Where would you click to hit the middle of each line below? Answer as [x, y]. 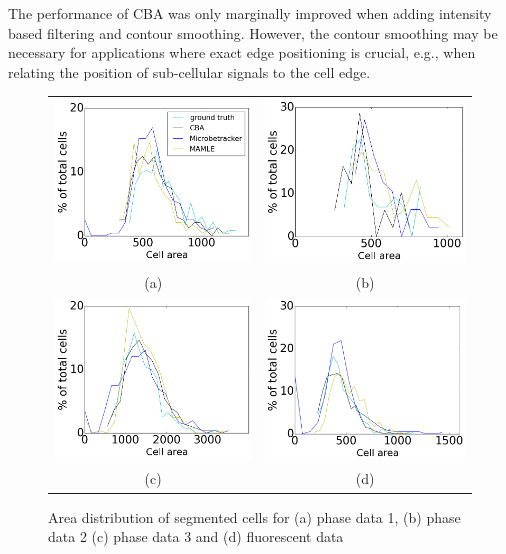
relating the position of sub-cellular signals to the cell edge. [189, 71]
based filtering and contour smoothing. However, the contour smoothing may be [253, 32]
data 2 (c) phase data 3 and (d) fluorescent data [196, 536]
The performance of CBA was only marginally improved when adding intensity [250, 13]
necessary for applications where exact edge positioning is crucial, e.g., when [242, 52]
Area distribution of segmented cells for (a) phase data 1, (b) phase [254, 516]
